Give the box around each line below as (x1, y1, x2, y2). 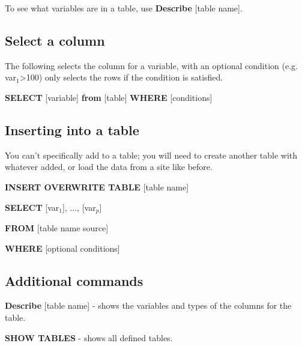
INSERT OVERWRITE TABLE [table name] (5, 180, 189, 193)
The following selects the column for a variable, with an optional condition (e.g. (5, 59, 298, 71)
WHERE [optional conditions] (5, 241, 120, 254)
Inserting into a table (5, 120, 139, 139)
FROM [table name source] (5, 222, 109, 234)
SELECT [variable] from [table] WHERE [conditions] (5, 91, 213, 103)
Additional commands (5, 271, 143, 290)
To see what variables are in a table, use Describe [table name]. (5, 2, 243, 14)
